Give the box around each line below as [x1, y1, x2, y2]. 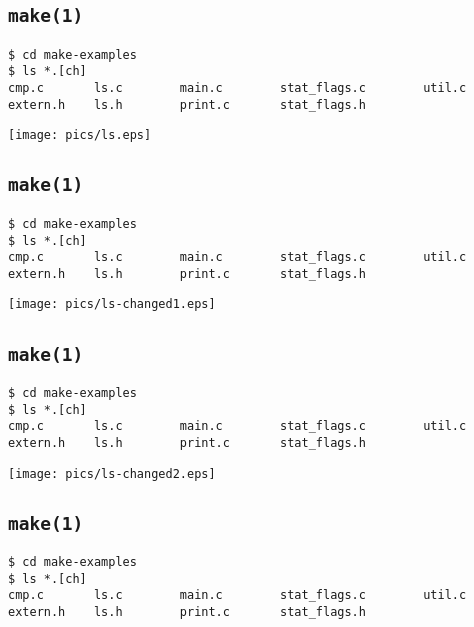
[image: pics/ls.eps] [8, 128, 152, 143]
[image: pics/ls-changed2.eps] [8, 466, 216, 481]
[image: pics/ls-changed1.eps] [8, 297, 216, 312]
